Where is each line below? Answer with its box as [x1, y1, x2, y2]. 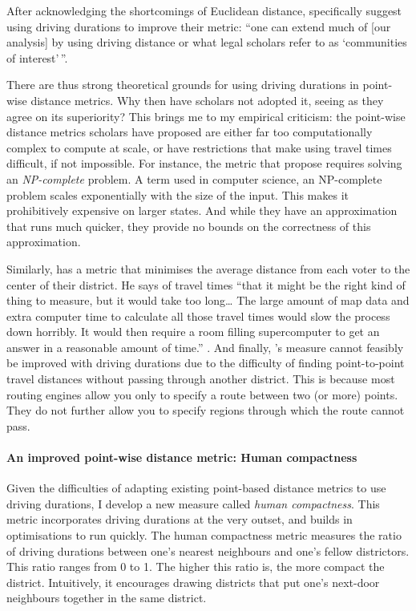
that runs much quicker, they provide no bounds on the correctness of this [6, 217, 371, 234]
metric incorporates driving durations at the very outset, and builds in [6, 511, 353, 528]
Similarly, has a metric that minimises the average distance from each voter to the [6, 260, 410, 277]
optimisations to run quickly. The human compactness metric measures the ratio [6, 527, 402, 544]
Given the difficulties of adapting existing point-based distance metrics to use [6, 479, 386, 496]
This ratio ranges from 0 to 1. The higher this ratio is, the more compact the [6, 558, 385, 575]
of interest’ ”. [6, 49, 68, 66]
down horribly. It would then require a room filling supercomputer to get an [6, 323, 380, 340]
